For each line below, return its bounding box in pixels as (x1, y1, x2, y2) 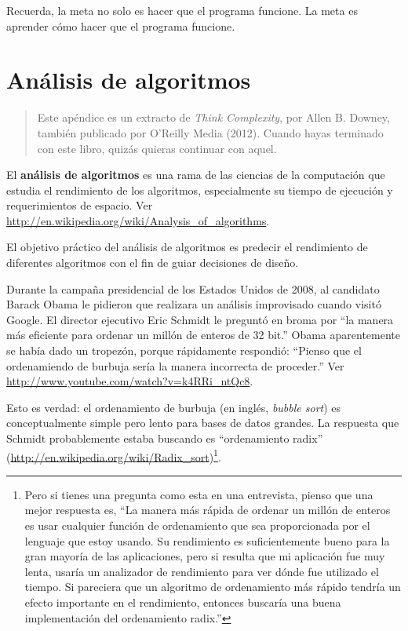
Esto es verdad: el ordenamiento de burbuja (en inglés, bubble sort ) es (6, 399, 341, 415)
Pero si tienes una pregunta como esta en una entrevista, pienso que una (24, 486, 373, 502)
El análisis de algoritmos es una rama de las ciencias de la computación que (6, 166, 385, 183)
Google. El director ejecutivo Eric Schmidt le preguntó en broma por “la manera (6, 311, 394, 327)
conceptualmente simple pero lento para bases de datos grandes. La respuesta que (6, 414, 399, 431)
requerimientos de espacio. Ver (6, 197, 153, 213)
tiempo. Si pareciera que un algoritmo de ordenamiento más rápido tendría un (24, 578, 401, 595)
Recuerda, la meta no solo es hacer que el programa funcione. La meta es (6, 2, 358, 18)
